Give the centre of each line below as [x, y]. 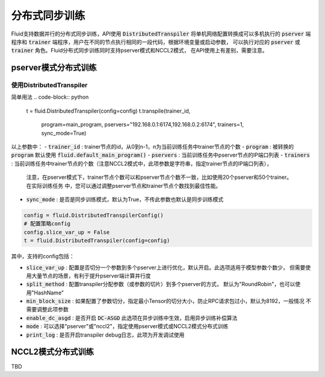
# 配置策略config [47, 224]
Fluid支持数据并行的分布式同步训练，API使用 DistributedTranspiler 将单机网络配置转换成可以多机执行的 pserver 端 [161, 34]
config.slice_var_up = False [67, 232]
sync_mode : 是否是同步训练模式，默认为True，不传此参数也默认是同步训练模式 [125, 199]
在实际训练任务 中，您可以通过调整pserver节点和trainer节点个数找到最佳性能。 [124, 185]
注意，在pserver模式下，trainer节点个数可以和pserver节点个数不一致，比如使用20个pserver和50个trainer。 [159, 177]
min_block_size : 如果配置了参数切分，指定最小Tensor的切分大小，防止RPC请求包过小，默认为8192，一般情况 [166, 301]
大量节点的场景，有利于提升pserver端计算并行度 [91, 276]
